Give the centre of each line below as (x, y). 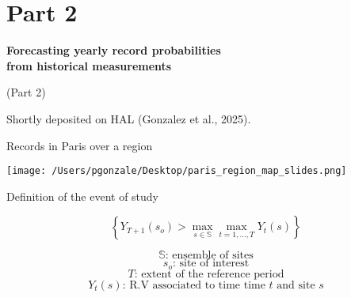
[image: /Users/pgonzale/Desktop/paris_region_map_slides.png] (177, 171)
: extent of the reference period (209, 274)
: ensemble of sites (209, 256)
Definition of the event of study (83, 196)
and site (296, 285)
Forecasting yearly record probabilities (114, 50)
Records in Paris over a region (80, 145)
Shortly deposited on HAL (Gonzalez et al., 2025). (129, 118)
